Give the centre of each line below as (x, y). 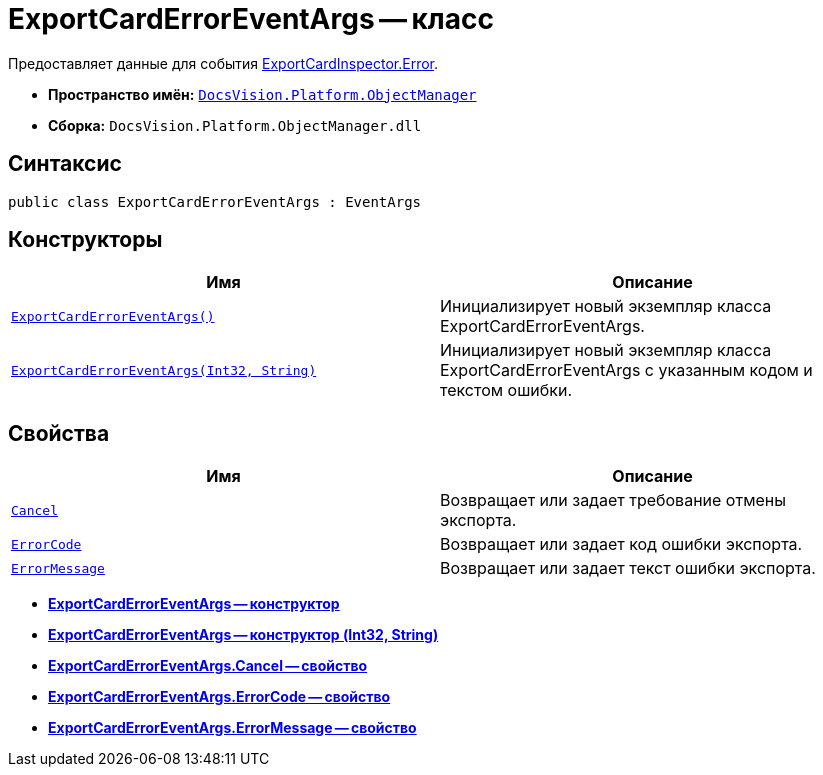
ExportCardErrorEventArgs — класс (251, 19)
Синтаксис (65, 164)
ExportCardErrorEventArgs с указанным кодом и (626, 370)
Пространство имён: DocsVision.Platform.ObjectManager (262, 94)
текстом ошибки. (506, 390)
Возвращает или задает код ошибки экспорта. (621, 544)
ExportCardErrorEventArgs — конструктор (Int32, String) (243, 635)
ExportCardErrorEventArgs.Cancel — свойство (208, 666)
